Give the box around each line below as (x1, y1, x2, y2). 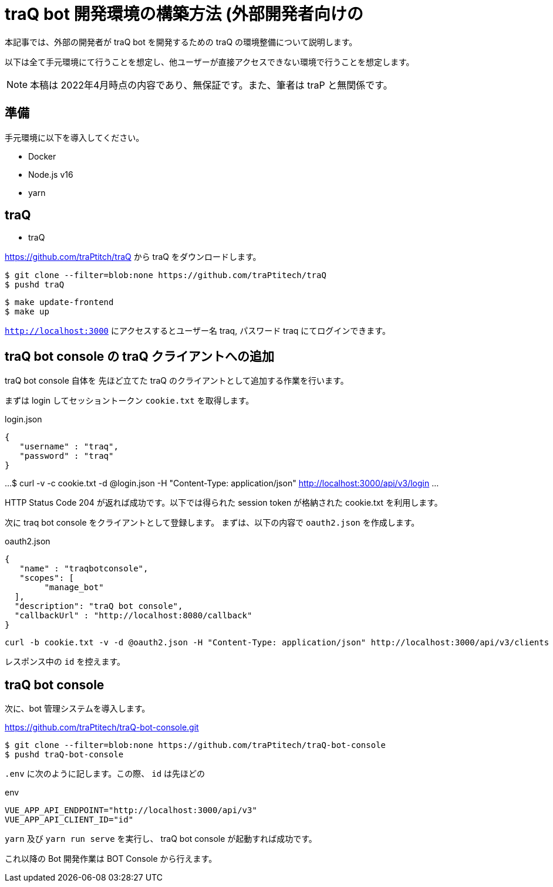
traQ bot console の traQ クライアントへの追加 (5, 348, 274, 364)
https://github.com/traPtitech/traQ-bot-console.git (5, 722, 199, 733)
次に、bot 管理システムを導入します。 (5, 703, 150, 714)
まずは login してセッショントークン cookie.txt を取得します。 (5, 395, 254, 406)
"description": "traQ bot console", (14, 601, 183, 611)
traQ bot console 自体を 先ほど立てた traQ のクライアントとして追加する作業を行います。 (5, 375, 349, 386)
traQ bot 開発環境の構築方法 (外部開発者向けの (5, 4, 363, 24)
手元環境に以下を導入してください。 (5, 132, 144, 143)
